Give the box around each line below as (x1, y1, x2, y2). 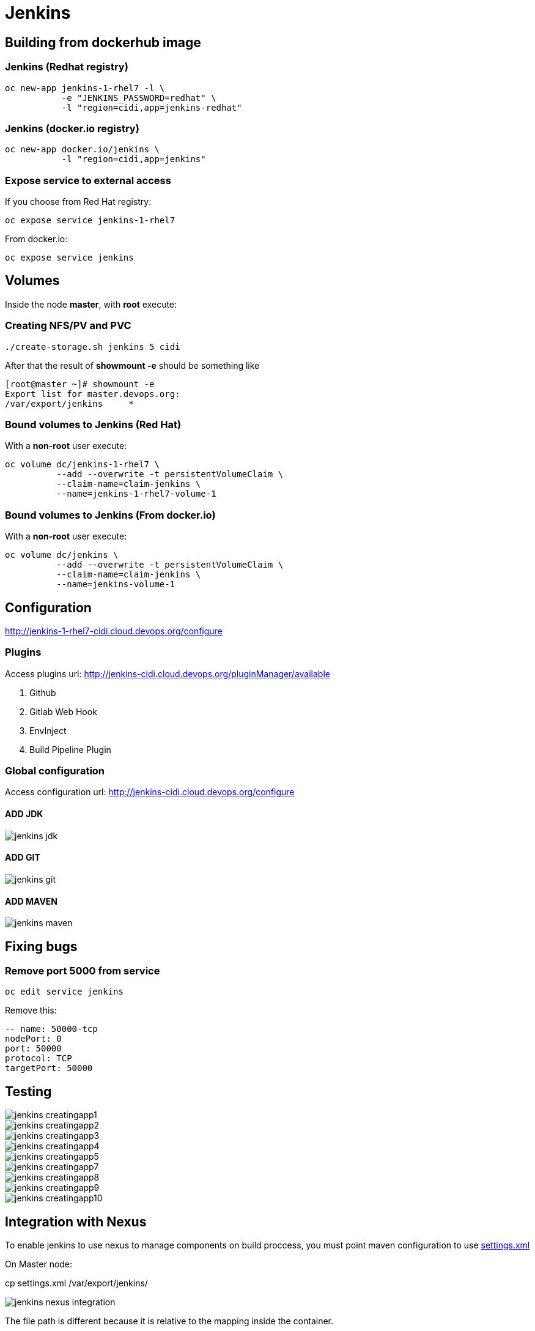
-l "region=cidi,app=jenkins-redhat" (61, 102, 242, 113)
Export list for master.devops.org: (5, 388, 180, 399)
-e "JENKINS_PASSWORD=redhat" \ (61, 92, 216, 103)
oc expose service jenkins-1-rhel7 (5, 215, 175, 226)
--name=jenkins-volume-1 (56, 579, 175, 590)
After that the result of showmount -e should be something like (5, 360, 260, 371)
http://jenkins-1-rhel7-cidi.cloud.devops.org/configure (5, 625, 223, 636)
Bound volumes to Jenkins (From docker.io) (5, 508, 216, 521)
